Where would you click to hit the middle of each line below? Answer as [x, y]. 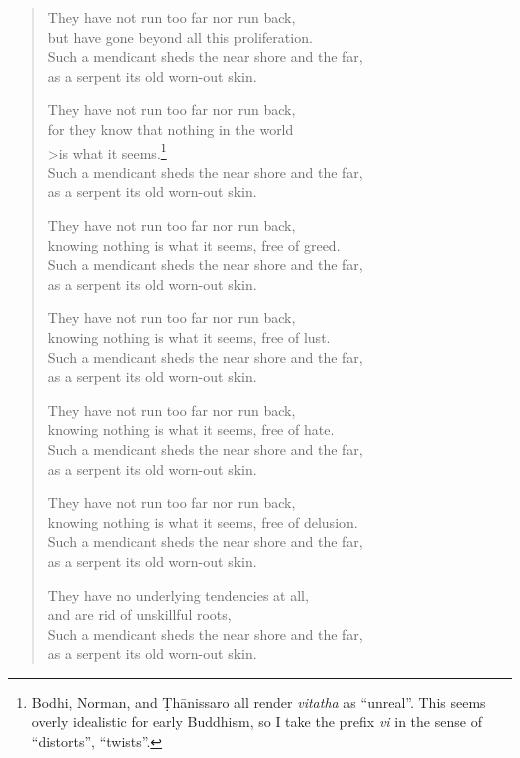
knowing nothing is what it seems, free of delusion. [202, 521]
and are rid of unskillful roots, [139, 614]
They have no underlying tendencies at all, [178, 594]
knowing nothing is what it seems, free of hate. [191, 429]
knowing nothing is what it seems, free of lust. [189, 336]
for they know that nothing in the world [170, 128]
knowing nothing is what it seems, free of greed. [194, 244]
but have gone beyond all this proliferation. [180, 36]
